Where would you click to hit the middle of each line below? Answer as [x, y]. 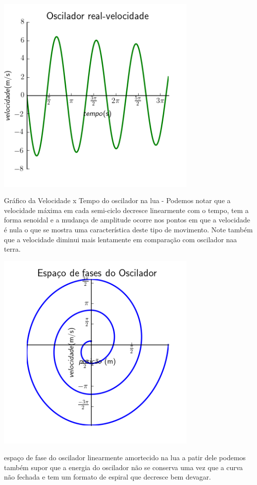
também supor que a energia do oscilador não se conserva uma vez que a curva [124, 467]
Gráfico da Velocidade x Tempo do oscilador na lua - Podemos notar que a [117, 200]
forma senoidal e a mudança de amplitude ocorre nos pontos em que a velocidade [127, 220]
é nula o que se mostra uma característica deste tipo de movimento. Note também [128, 229]
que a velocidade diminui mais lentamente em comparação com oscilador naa [121, 239]
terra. [12, 249]
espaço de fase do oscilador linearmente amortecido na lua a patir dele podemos [125, 457]
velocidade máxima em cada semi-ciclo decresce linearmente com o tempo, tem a [126, 210]
